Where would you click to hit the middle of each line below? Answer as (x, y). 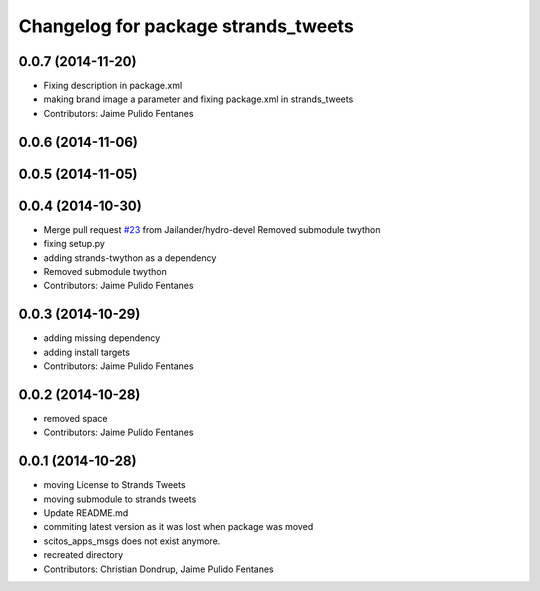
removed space (75, 418)
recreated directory (83, 555)
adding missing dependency (102, 338)
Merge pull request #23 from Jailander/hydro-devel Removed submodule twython (212, 229)
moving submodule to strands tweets (120, 499)
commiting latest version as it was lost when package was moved (178, 527)
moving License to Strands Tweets (114, 485)
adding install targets (86, 352)
